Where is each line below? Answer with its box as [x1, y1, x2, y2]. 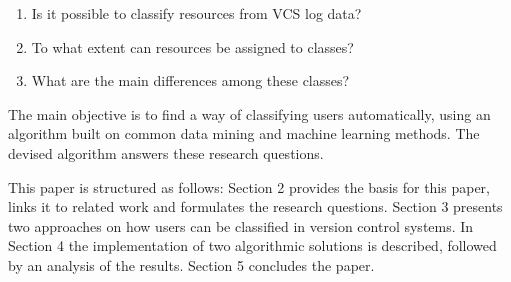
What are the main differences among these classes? [31, 70, 350, 91]
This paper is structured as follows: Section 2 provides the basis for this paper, [8, 176, 490, 197]
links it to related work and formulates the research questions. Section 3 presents [8, 196, 503, 217]
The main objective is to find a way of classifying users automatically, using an [8, 103, 491, 124]
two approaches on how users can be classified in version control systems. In [8, 215, 474, 236]
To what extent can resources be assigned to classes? [31, 36, 354, 57]
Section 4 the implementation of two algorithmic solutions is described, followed [8, 235, 497, 256]
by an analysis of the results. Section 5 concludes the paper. [8, 254, 375, 275]
